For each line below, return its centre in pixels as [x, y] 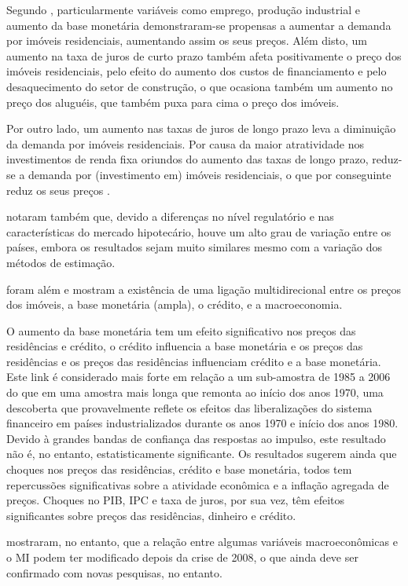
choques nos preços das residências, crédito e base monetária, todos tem [179, 469]
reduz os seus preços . [58, 190]
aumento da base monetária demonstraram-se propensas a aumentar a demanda [199, 25]
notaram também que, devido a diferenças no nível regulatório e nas [170, 216]
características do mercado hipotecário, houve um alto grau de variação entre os [199, 231]
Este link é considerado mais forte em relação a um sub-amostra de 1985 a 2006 [198, 377]
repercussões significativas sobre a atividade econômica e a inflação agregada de [198, 484]
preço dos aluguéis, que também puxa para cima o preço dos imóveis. [173, 102]
